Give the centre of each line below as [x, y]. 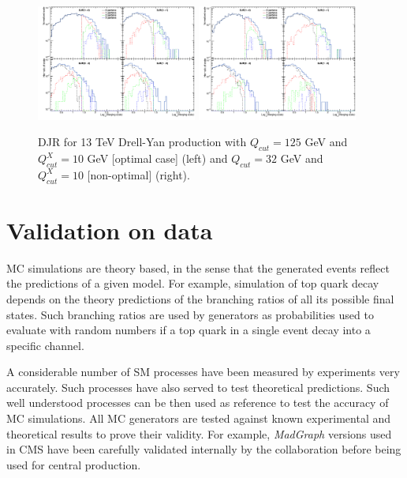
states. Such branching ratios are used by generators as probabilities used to [190, 314]
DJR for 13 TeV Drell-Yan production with [142, 142]
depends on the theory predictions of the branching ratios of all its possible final [200, 298]
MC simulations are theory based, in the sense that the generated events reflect [198, 267]
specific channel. [45, 345]
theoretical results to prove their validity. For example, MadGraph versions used [199, 433]
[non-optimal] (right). [138, 174]
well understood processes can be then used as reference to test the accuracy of [198, 403]
